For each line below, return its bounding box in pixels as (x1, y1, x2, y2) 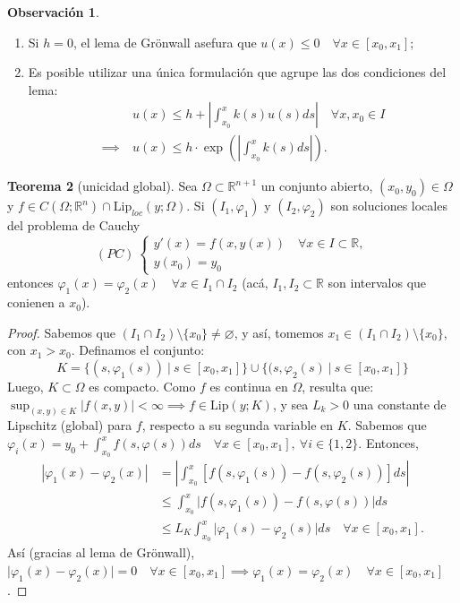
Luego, (7, 376, 44, 395)
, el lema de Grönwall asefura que (72, 32, 257, 51)
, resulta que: (302, 376, 374, 395)
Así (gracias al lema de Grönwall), (7, 543, 195, 562)
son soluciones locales (330, 196, 447, 215)
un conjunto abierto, (260, 177, 373, 195)
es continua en (209, 376, 288, 395)
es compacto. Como (89, 376, 196, 395)
